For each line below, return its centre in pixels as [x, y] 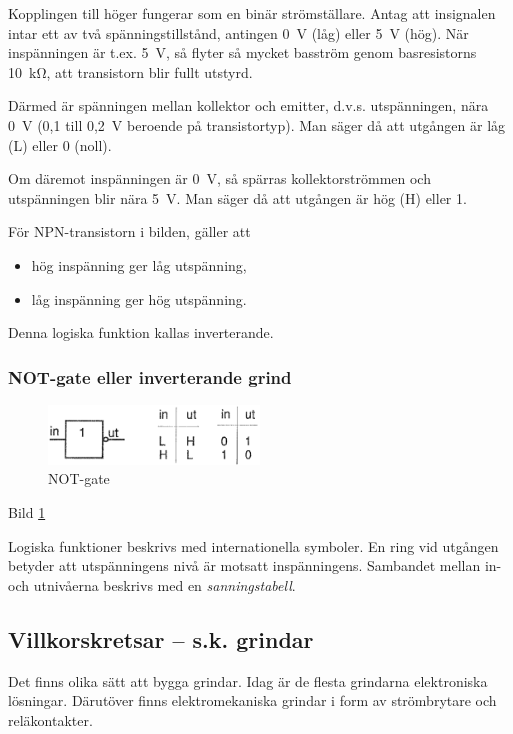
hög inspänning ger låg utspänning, [139, 264]
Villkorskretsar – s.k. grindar [161, 638]
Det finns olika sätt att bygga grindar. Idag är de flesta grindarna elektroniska [248, 680]
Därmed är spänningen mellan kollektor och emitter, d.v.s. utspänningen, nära [248, 105]
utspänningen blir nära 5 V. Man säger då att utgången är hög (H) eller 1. [237, 197]
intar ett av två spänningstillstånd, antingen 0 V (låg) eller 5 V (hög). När [238, 32]
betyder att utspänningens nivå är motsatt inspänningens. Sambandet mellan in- [255, 565]
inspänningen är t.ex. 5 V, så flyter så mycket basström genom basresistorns [242, 52]
